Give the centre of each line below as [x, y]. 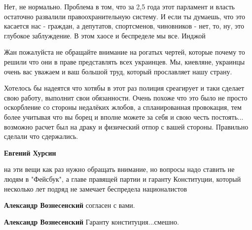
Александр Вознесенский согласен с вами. [70, 205]
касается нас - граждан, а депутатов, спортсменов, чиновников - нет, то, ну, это [124, 26]
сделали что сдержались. [41, 136]
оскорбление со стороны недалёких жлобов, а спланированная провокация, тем [123, 107]
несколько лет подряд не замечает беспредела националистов [95, 188]
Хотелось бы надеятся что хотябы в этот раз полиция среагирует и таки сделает [124, 88]
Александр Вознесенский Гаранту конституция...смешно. [91, 221]
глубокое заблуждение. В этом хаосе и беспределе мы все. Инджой [105, 35]
